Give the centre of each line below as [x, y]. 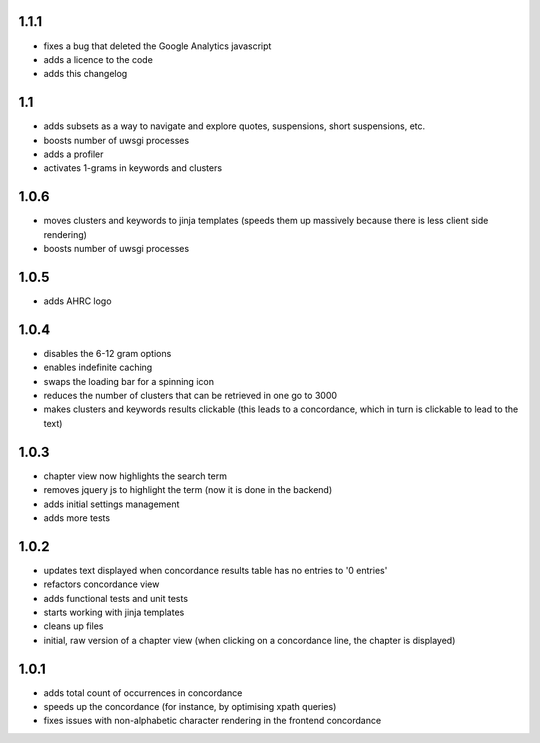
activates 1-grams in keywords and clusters [133, 168]
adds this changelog [85, 74]
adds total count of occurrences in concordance [143, 692]
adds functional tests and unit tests [116, 598]
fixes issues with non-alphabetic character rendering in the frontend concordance [212, 721]
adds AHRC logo [77, 301]
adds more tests [76, 517]
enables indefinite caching [98, 367]
